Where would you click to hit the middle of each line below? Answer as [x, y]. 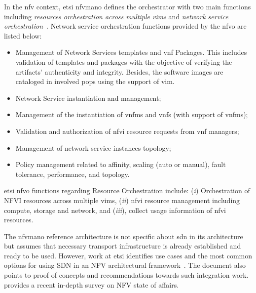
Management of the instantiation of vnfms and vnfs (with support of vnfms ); [132, 114]
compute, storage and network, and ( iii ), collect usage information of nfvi [115, 210]
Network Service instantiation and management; [88, 98]
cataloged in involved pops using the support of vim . [95, 81]
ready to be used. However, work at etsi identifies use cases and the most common [128, 255]
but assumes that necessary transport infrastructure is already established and [123, 246]
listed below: [23, 35]
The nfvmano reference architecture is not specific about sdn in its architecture [124, 236]
